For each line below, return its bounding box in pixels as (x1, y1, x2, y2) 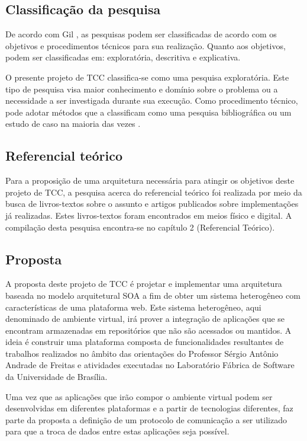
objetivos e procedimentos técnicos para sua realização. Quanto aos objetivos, (5, 39, 286, 52)
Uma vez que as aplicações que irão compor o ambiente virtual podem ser (5, 390, 273, 402)
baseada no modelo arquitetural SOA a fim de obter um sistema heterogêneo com (5, 289, 300, 301)
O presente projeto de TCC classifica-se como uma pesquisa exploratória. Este (5, 71, 289, 83)
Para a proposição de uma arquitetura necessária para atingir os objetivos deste (5, 174, 295, 187)
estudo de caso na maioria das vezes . (5, 117, 141, 130)
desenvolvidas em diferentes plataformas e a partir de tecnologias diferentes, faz (5, 402, 293, 414)
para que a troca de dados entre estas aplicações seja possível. (5, 425, 230, 437)
